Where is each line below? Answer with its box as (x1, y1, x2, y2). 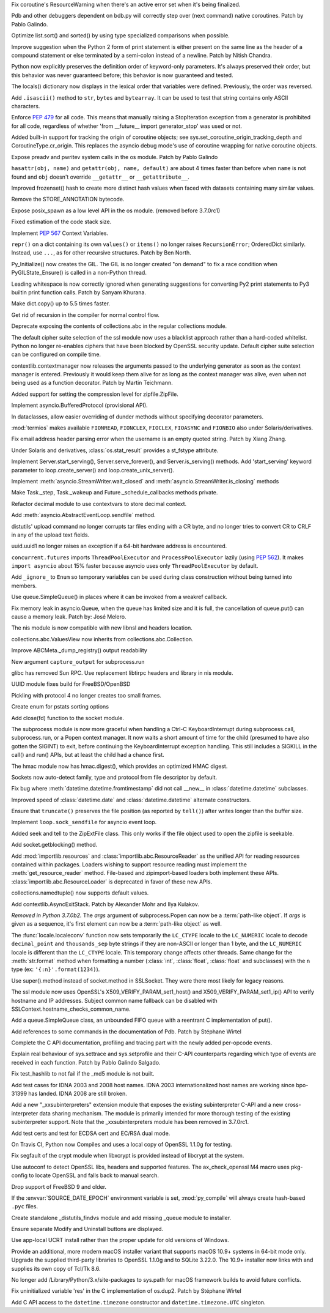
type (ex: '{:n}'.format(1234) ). (11, 965, 100, 973)
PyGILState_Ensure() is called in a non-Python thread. (11, 269, 147, 277)
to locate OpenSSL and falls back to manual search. (28, 1172, 159, 1179)
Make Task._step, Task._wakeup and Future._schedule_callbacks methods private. (11, 489, 218, 496)
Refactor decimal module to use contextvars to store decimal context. (11, 500, 187, 507)
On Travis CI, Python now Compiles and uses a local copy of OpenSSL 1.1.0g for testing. (11, 1140, 232, 1148)
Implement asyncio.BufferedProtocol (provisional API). (11, 401, 148, 409)
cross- (284, 1101, 302, 1109)
